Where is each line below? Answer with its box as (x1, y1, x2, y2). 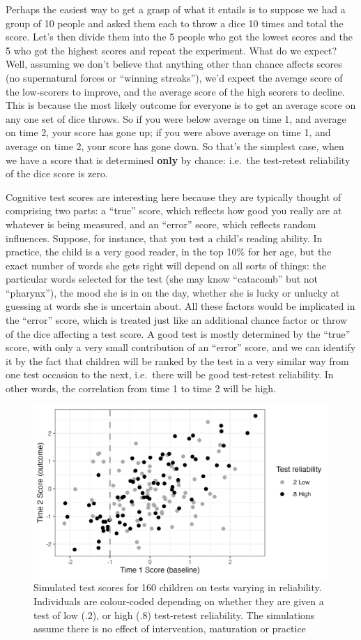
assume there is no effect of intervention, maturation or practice (33, 621, 306, 636)
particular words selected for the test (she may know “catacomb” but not (6, 271, 318, 286)
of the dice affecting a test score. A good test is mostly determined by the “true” (6, 326, 351, 341)
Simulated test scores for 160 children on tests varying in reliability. (33, 580, 322, 595)
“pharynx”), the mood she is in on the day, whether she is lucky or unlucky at (6, 285, 340, 299)
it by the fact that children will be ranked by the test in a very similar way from (6, 353, 349, 368)
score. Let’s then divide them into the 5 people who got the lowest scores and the (6, 29, 353, 44)
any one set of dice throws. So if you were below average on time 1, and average (6, 111, 346, 126)
